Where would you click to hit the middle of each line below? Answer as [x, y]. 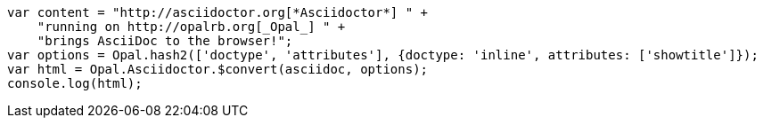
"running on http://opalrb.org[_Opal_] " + [191, 27]
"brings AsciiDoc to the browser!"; [165, 41]
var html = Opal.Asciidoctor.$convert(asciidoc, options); [218, 69]
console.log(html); [75, 83]
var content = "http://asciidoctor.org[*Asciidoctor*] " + [218, 12]
